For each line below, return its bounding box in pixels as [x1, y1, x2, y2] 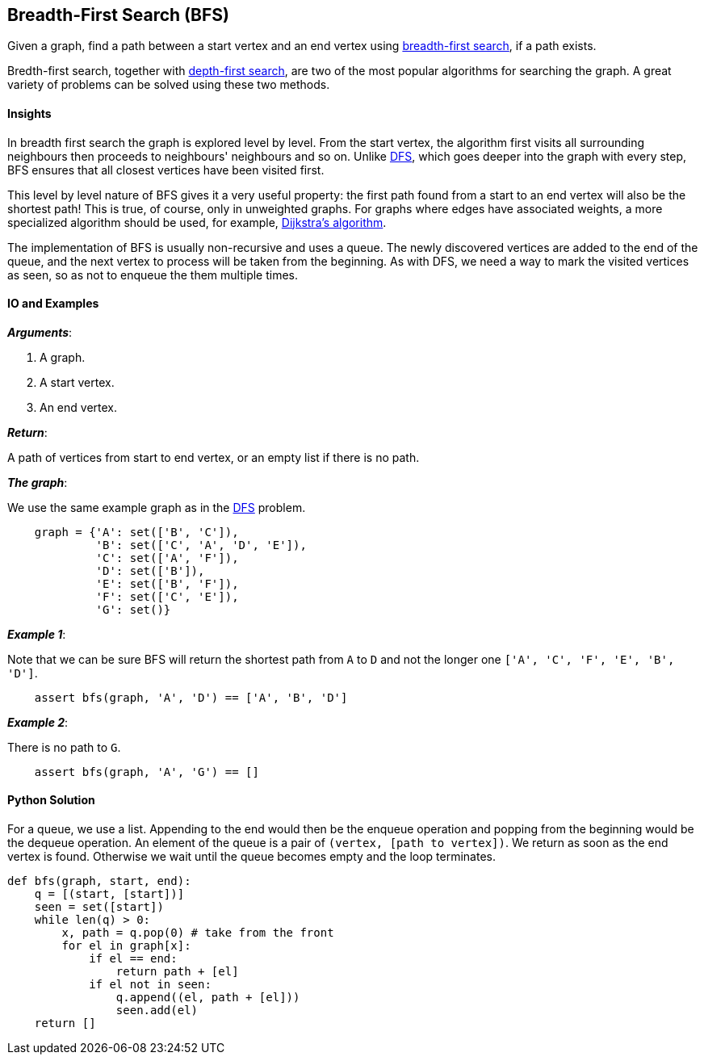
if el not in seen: [89, 978, 212, 992]
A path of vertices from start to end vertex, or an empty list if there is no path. [7, 450, 420, 464]
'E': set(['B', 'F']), [95, 577, 239, 590]
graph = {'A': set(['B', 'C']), [34, 525, 239, 539]
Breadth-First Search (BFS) [7, 5, 229, 25]
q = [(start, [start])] [34, 887, 185, 901]
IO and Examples [7, 296, 99, 311]
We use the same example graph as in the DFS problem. [7, 500, 306, 514]
